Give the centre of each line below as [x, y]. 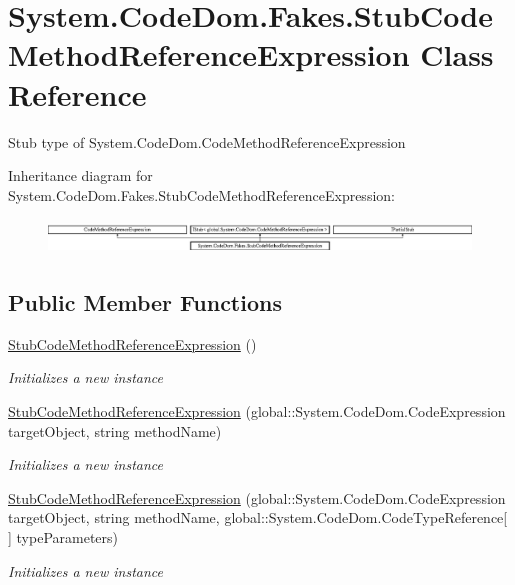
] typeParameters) [63, 536]
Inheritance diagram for [80, 175]
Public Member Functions [145, 302]
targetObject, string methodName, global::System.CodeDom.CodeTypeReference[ [258, 517]
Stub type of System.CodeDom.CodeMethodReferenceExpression [207, 141]
